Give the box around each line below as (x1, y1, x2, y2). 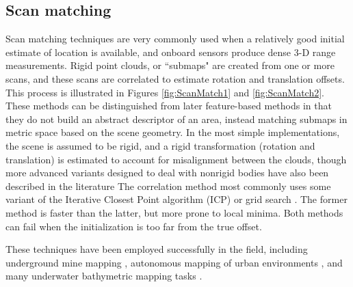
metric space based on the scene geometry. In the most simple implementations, (5, 125, 340, 139)
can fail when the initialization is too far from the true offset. (5, 219, 262, 233)
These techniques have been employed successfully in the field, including (5, 242, 308, 256)
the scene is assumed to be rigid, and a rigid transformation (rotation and (5, 138, 315, 152)
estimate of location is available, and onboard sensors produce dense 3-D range (5, 44, 336, 59)
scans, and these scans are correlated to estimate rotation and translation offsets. (5, 71, 345, 85)
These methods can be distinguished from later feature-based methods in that (5, 98, 332, 113)
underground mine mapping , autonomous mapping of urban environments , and (5, 255, 343, 269)
